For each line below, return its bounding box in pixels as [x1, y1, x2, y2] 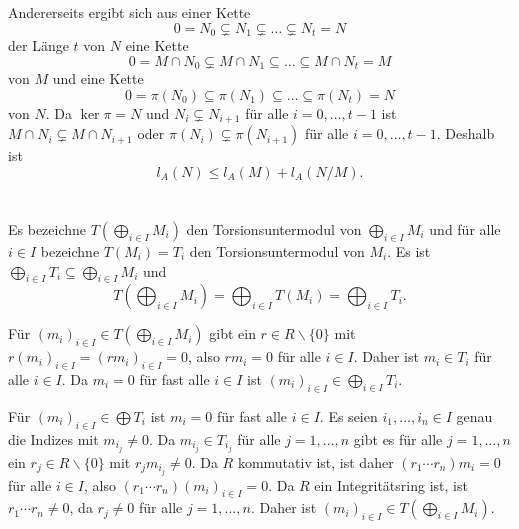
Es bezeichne [8, 218, 87, 239]
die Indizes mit [8, 428, 99, 449]
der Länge [8, 35, 69, 56]
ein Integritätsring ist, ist [314, 474, 468, 495]
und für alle [429, 218, 501, 239]
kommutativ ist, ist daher [237, 451, 394, 472]
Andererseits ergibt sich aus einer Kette [8, 2, 251, 22]
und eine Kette [52, 68, 144, 89]
